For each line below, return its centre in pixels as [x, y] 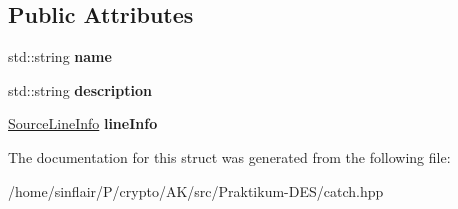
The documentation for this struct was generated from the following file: [229, 156]
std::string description [80, 89]
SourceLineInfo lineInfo [83, 123]
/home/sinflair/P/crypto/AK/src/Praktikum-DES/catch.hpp [196, 190]
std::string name [60, 56]
